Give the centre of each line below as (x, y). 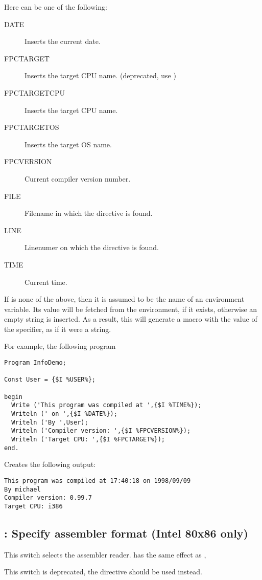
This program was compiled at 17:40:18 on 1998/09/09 (98, 481)
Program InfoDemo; (35, 363)
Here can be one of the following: (56, 7)
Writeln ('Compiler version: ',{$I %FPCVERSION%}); (101, 431)
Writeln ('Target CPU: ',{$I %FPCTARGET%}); (88, 439)
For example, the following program (60, 346)
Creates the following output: (50, 464)
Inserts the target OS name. (68, 144)
